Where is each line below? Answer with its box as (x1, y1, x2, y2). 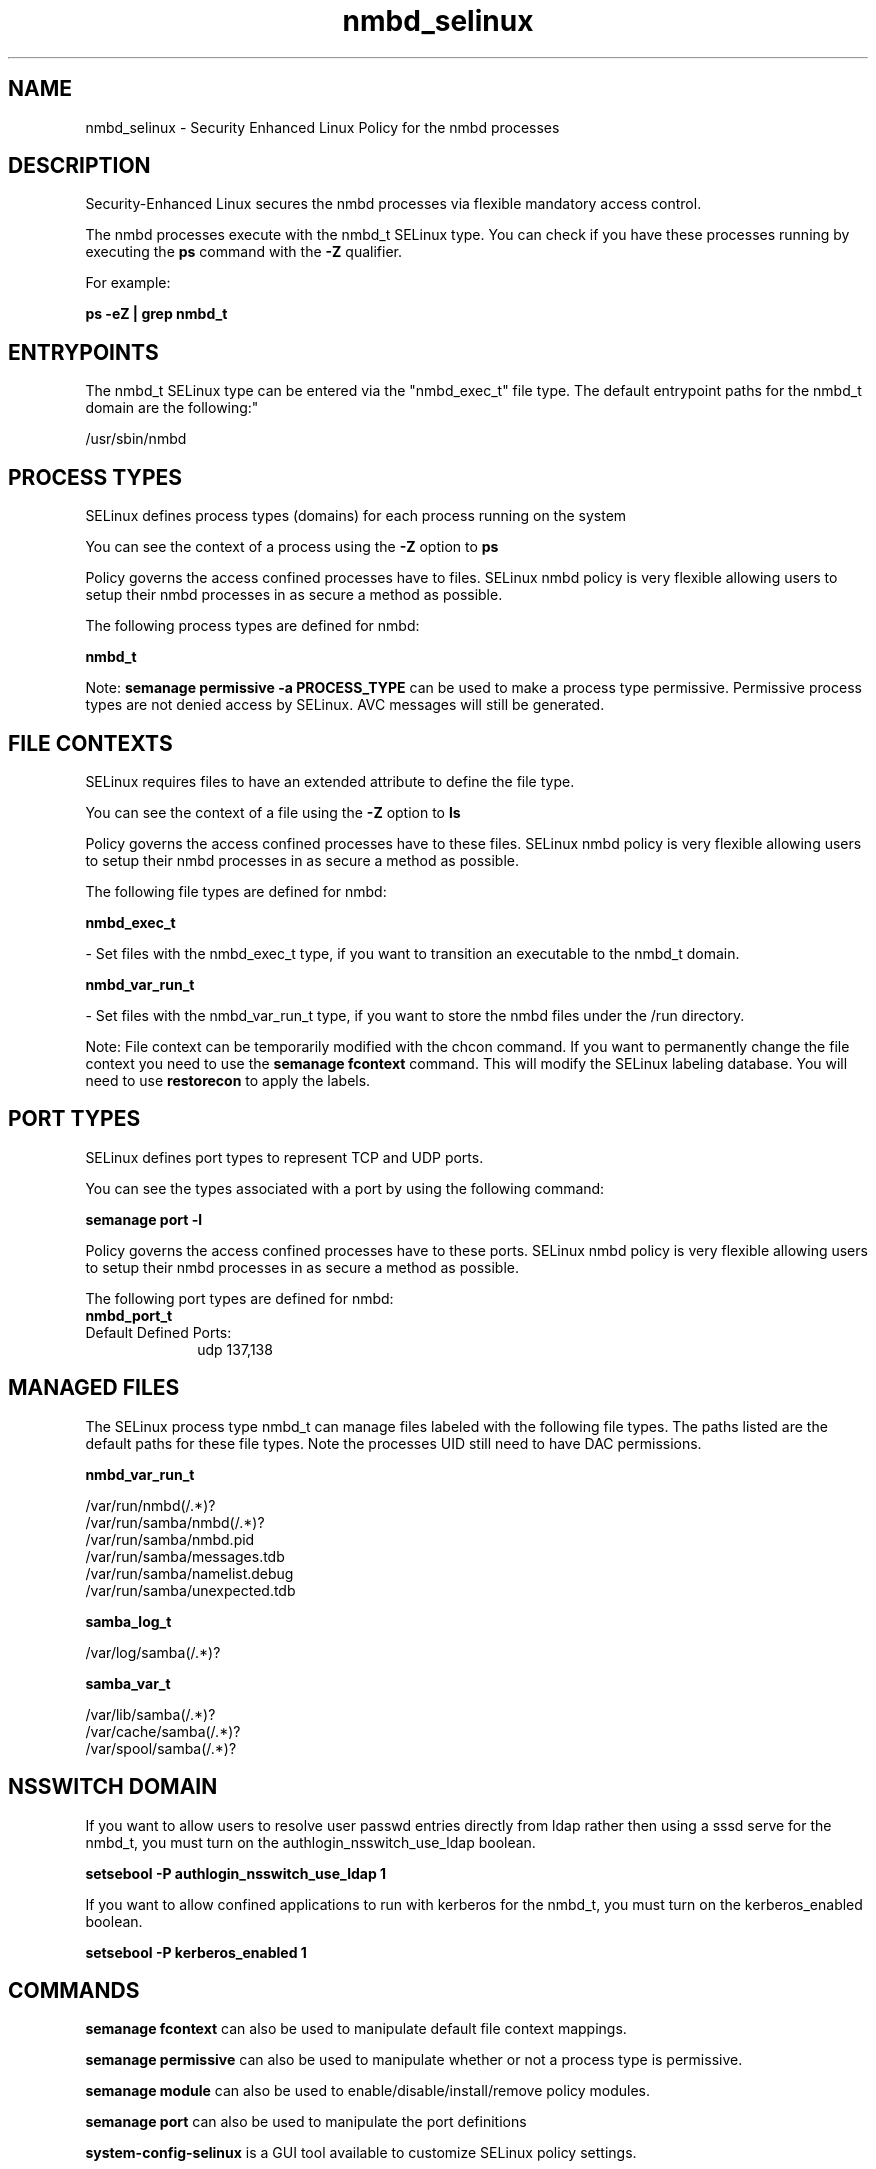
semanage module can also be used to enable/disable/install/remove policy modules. (85, 2082, 651, 2100)
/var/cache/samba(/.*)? (85, 1722, 241, 1740)
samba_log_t (85, 1612, 172, 1630)
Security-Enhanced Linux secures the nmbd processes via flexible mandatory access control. (85, 195, 702, 213)
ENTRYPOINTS (8, 339, 159, 365)
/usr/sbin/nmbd (85, 430, 187, 448)
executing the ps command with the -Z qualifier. (85, 243, 402, 261)
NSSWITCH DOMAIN (8, 1774, 218, 1800)
